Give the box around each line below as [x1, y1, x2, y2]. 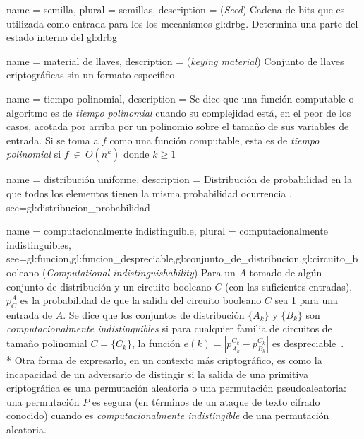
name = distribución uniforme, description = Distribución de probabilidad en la [6, 172, 352, 187]
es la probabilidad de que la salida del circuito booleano [20, 293, 262, 308]
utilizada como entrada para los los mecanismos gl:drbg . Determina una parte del [6, 16, 358, 30]
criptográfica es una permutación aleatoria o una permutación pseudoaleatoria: [6, 380, 346, 395]
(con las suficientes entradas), [225, 279, 353, 293]
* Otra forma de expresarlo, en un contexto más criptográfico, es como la [6, 353, 322, 368]
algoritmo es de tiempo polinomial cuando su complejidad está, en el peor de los [6, 105, 351, 119]
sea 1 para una [274, 293, 339, 308]
